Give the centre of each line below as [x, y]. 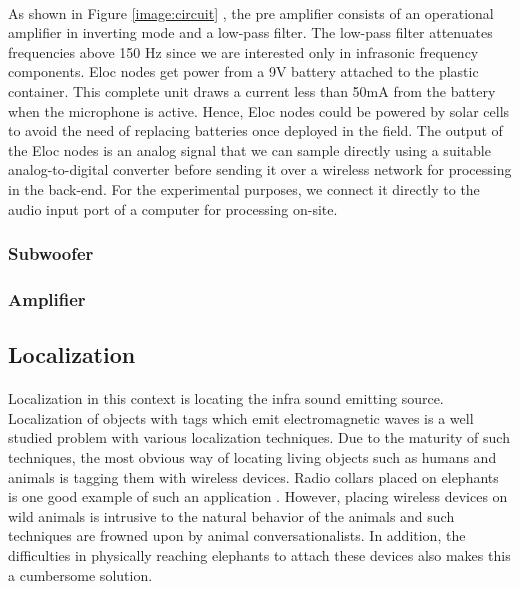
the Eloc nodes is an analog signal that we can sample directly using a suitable [249, 149]
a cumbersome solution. [80, 574]
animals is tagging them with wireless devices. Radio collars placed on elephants [253, 476]
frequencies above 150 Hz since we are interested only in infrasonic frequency [243, 51]
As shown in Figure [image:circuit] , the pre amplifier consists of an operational [251, 12]
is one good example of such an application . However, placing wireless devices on [258, 496]
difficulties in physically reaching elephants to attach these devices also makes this [259, 554]
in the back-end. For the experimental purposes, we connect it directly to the [244, 188]
